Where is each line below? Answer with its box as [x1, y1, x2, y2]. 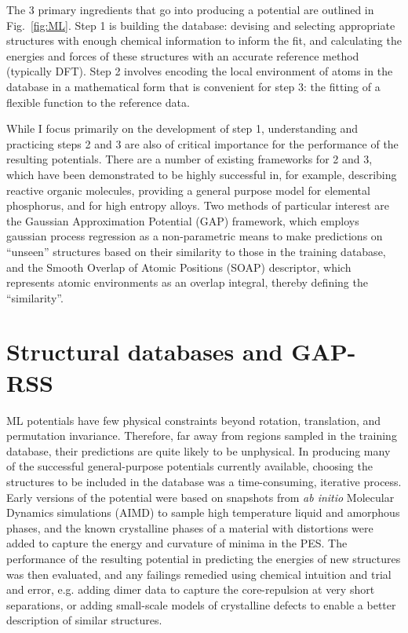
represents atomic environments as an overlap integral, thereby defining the [6, 274, 368, 291]
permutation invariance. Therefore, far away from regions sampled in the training [6, 427, 397, 444]
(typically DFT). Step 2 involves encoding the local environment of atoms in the [6, 63, 393, 79]
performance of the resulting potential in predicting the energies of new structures [6, 550, 401, 566]
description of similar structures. [6, 612, 162, 628]
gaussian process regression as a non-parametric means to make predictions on [6, 228, 383, 244]
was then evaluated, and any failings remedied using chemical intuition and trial [6, 565, 392, 582]
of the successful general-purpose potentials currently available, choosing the [6, 458, 373, 474]
